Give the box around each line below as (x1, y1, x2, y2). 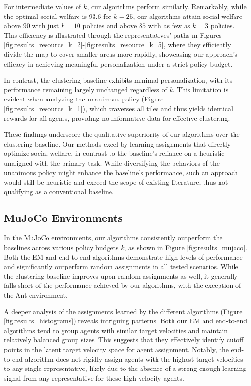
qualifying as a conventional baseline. (4, 186, 114, 196)
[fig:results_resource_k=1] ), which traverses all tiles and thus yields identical (4, 103, 233, 113)
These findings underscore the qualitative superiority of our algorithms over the (4, 129, 240, 139)
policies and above (82, 20, 137, 31)
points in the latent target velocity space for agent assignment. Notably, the (4, 344, 229, 354)
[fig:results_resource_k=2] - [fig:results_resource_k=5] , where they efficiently (4, 39, 231, 50)
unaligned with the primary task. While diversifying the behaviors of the (4, 157, 220, 168)
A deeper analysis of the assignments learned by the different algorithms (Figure (4, 306, 243, 316)
